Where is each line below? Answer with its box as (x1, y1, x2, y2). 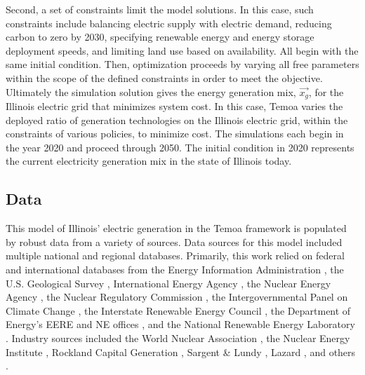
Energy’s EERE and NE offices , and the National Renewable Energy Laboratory (6, 317, 355, 332)
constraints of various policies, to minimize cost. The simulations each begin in (6, 126, 344, 141)
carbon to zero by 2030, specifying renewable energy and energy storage (6, 29, 314, 44)
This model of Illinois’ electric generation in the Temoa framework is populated (6, 221, 347, 236)
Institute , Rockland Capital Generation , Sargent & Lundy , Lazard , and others (6, 344, 356, 359)
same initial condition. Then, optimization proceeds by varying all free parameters (6, 57, 359, 71)
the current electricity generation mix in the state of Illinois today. (6, 154, 292, 168)
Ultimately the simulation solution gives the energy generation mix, (6, 84, 296, 99)
